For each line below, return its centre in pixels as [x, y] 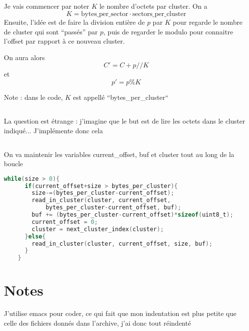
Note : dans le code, [33, 97]
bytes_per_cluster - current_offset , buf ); [113, 208]
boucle [14, 164]
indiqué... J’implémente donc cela [53, 130]
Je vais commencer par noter [47, 6]
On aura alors [25, 57]
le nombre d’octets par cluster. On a [153, 6]
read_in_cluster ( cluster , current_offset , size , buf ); [122, 244]
